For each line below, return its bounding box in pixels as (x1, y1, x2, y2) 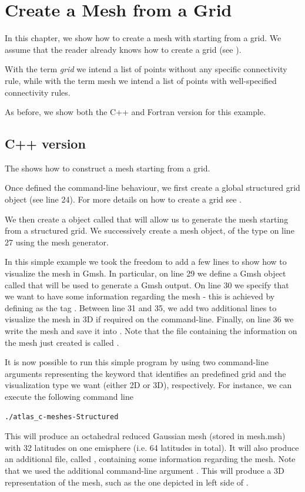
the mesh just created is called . (5, 336, 119, 348)
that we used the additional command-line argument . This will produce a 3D (5, 464, 284, 476)
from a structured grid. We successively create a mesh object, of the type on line (5, 224, 294, 237)
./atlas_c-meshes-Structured (5, 412, 119, 421)
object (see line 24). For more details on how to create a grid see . (5, 193, 242, 205)
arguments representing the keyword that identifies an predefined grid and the (5, 367, 286, 379)
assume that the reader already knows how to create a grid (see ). (5, 43, 242, 55)
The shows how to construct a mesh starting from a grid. (5, 161, 210, 174)
